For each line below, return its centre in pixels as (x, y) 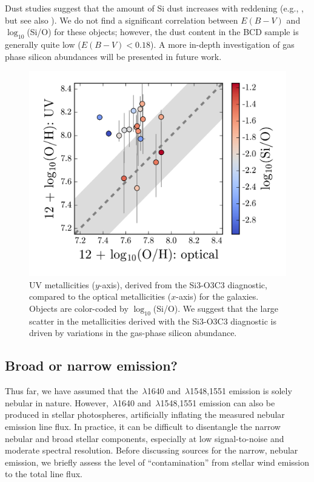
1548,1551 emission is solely (241, 391)
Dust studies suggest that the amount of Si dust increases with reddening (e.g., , (154, 8)
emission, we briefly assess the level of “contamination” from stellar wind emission (157, 462)
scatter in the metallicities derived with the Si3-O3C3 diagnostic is (153, 321)
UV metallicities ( (62, 284)
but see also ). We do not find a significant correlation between (122, 20)
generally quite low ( (43, 44)
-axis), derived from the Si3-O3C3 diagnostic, (183, 284)
